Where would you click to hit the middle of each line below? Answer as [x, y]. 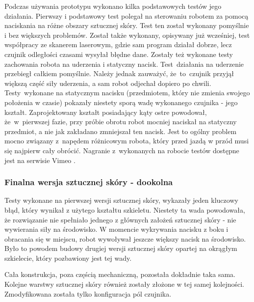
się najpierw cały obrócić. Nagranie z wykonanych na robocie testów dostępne [122, 150]
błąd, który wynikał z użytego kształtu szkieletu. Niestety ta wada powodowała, [125, 209]
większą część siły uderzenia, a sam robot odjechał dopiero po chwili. [108, 83]
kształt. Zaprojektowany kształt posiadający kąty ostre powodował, [106, 112]
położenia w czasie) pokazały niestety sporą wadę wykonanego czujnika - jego [121, 102]
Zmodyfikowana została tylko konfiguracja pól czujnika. [88, 293]
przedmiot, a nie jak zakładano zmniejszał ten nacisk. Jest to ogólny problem [121, 131]
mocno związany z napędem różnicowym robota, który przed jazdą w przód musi [127, 141]
